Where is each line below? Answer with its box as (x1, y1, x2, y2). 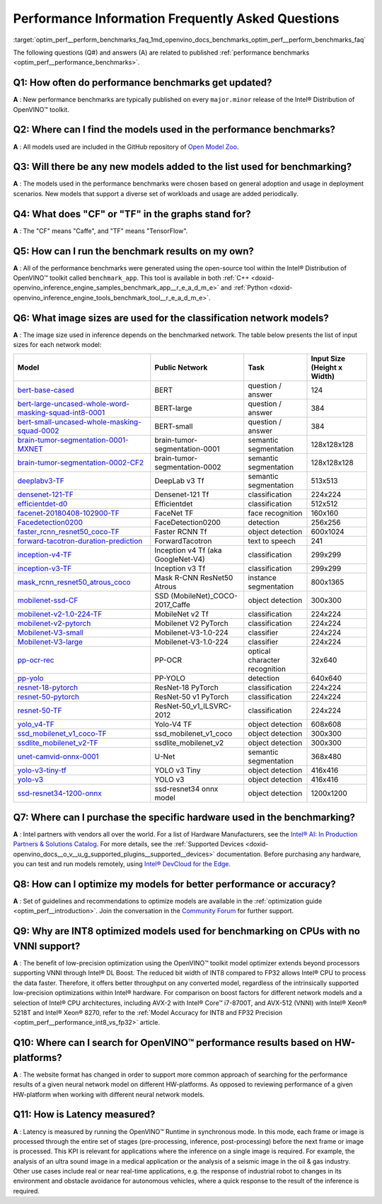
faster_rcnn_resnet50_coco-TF (17, 526, 120, 536)
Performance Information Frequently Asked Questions (13, 11, 340, 26)
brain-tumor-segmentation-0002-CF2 (17, 458, 144, 467)
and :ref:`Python (220, 283, 268, 292)
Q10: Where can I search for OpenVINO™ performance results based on (13, 1037, 332, 1049)
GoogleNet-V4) (154, 554, 205, 564)
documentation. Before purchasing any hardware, (216, 850, 361, 858)
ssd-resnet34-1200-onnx (17, 788, 102, 798)
